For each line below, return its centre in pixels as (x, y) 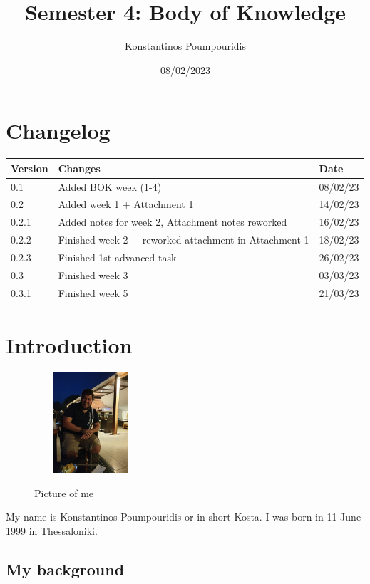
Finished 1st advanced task (117, 257)
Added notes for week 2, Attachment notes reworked (173, 222)
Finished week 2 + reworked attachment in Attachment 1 (184, 240)
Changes (79, 168)
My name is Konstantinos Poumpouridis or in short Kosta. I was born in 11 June (184, 517)
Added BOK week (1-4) (110, 186)
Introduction (69, 344)
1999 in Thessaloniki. (52, 530)
